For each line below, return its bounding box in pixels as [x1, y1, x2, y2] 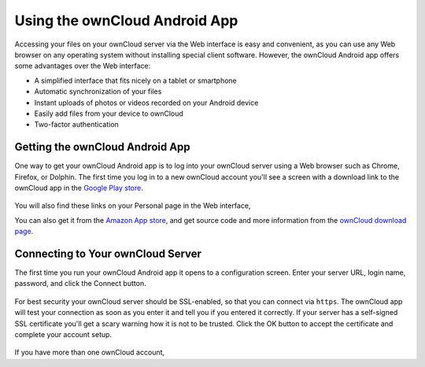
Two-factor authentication [34, 120, 120, 129]
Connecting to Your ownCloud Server [14, 247, 202, 260]
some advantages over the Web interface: [14, 61, 151, 71]
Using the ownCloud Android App [14, 12, 238, 29]
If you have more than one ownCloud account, [14, 347, 165, 358]
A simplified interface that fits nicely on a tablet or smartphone [34, 76, 238, 85]
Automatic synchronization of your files [34, 87, 162, 96]
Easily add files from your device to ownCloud [34, 109, 184, 118]
